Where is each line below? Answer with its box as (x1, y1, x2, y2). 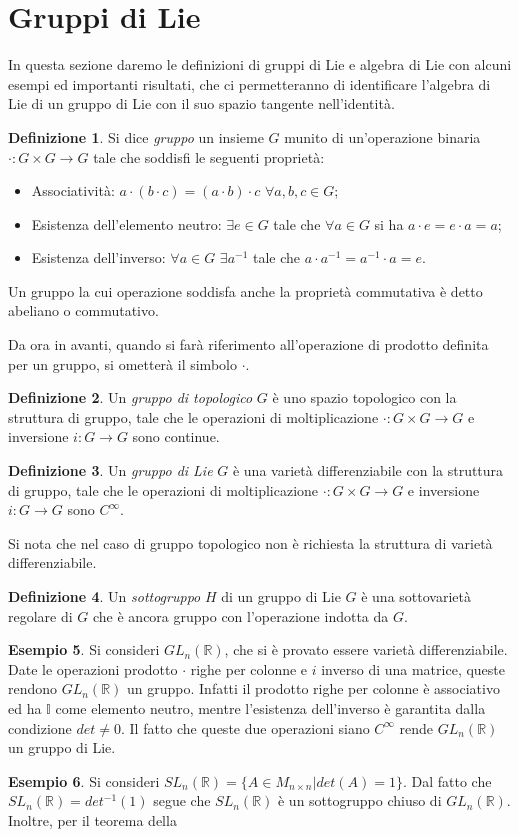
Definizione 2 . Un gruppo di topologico (8, 387, 253, 408)
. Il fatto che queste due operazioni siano (120, 717, 370, 738)
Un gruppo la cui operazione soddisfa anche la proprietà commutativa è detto (8, 280, 483, 301)
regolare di (8, 605, 73, 626)
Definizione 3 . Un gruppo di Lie (8, 460, 213, 481)
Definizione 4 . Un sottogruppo (8, 586, 201, 606)
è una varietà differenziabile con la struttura (232, 460, 504, 481)
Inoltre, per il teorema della (8, 809, 177, 830)
